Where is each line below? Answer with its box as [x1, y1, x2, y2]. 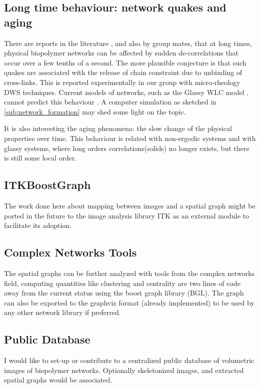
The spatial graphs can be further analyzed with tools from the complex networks [4, 267, 255, 278]
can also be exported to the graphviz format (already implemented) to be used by [4, 297, 254, 307]
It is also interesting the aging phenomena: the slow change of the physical [4, 123, 232, 133]
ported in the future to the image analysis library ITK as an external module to [4, 210, 249, 220]
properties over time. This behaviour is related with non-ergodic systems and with [4, 132, 256, 143]
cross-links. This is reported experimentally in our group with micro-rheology [4, 76, 240, 87]
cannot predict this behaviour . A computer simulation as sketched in [4, 96, 217, 107]
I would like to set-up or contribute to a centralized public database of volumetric [4, 355, 254, 365]
